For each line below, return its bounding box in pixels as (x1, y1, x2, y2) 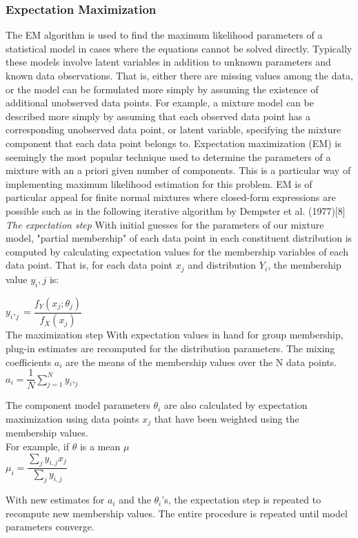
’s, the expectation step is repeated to (161, 492, 321, 507)
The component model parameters (6, 398, 150, 412)
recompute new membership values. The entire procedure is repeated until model (6, 506, 348, 520)
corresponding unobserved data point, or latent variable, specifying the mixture (6, 122, 341, 137)
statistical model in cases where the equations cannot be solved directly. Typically (6, 41, 352, 55)
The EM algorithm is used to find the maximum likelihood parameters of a (6, 28, 323, 42)
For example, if (6, 439, 70, 453)
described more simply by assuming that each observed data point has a (6, 108, 310, 123)
